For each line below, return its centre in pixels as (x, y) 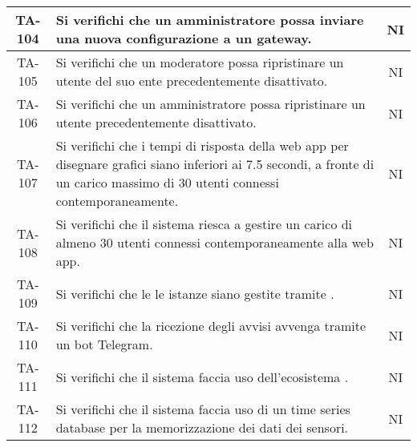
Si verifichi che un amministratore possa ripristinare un (211, 104)
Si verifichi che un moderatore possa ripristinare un (200, 62)
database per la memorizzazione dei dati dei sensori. (202, 427)
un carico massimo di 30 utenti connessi (167, 182)
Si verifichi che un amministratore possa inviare (210, 20)
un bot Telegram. (104, 344)
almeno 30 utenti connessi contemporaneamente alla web (215, 242)
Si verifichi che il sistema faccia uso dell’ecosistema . (202, 377)
